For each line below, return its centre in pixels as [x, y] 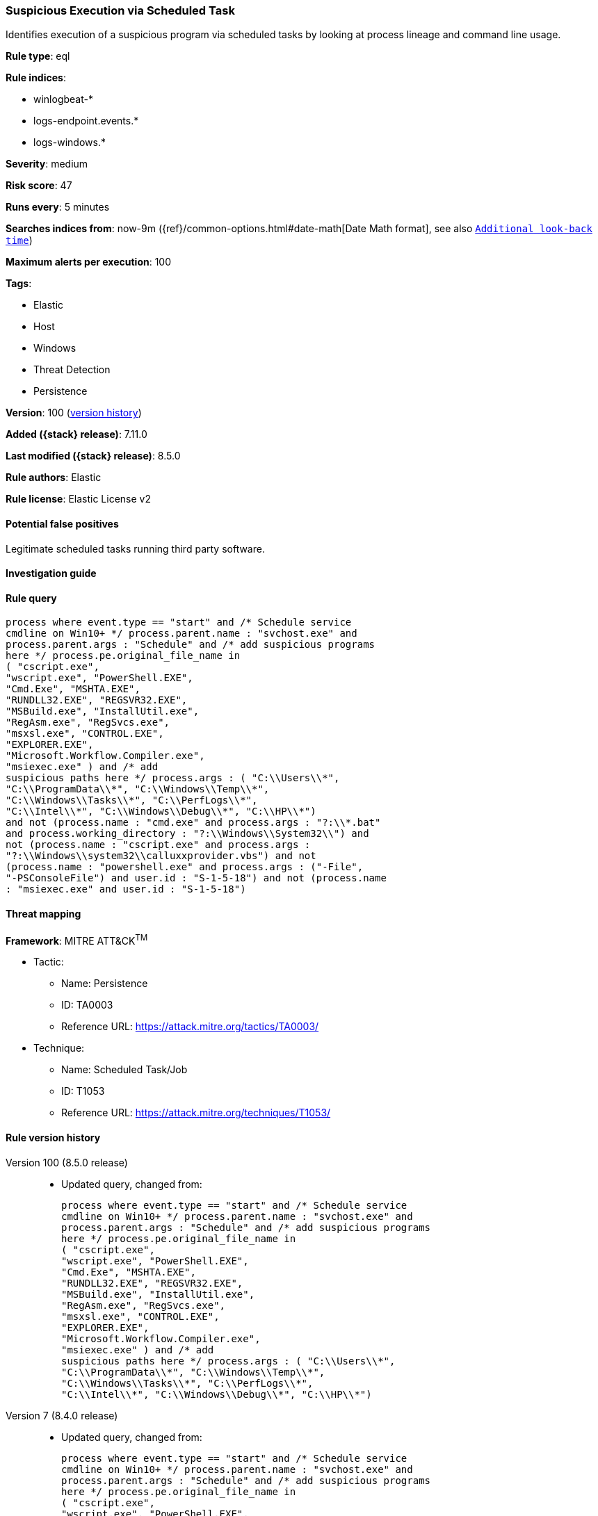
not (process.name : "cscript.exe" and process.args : [158, 845]
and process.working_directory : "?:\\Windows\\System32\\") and [187, 834]
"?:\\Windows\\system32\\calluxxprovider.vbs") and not [161, 856]
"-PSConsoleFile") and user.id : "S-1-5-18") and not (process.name [196, 878]
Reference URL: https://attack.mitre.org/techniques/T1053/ [196, 1113]
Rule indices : [36, 78]
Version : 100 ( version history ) [74, 413]
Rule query [31, 598]
